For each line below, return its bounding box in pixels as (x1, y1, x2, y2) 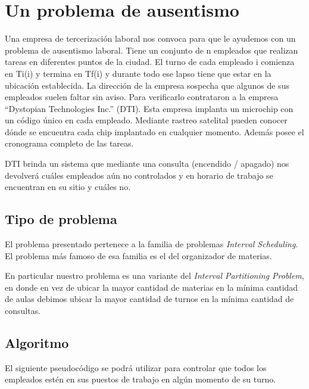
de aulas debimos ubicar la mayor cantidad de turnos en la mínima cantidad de (5, 292, 294, 305)
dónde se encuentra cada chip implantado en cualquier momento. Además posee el (5, 125, 304, 138)
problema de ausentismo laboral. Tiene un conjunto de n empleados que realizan (5, 43, 298, 56)
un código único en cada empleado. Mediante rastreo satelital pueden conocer (5, 114, 288, 126)
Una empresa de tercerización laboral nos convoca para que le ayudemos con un (5, 32, 296, 45)
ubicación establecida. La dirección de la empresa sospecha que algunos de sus (5, 79, 289, 91)
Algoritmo (5, 334, 69, 351)
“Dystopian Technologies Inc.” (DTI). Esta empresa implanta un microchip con (5, 102, 294, 114)
